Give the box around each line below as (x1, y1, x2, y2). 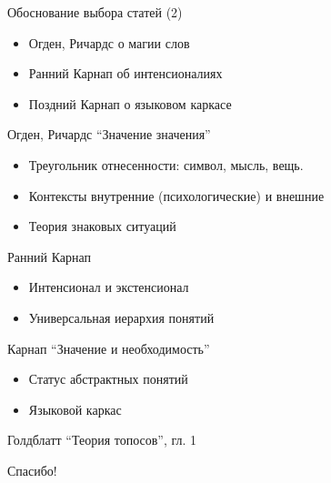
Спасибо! (7, 460, 57, 479)
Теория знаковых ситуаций (28, 216, 176, 236)
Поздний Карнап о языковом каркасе (28, 94, 232, 113)
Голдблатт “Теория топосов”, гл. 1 (7, 430, 197, 449)
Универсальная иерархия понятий (28, 307, 215, 327)
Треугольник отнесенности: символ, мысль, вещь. (28, 155, 304, 174)
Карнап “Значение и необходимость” (7, 338, 210, 357)
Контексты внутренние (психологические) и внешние (28, 186, 325, 205)
